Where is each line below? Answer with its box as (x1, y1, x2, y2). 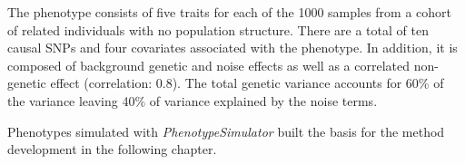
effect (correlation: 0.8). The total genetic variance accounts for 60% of (50, 73, 444, 92)
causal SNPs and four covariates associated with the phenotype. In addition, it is (7, 38, 458, 57)
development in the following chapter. (7, 140, 217, 159)
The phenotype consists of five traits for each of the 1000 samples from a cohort (7, 3, 452, 21)
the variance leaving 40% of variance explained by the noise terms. (7, 91, 378, 110)
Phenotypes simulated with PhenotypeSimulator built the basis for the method (7, 121, 445, 140)
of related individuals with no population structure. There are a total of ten (7, 20, 429, 39)
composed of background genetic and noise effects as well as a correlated (7, 55, 410, 74)
